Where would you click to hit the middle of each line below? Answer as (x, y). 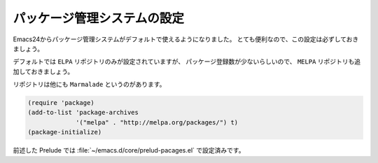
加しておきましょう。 (43, 71)
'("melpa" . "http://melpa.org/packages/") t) (157, 122)
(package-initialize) (65, 132)
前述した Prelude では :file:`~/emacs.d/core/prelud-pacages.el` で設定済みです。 (129, 150)
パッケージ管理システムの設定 (99, 18)
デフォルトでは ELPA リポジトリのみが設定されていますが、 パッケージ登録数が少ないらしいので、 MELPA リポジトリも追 (187, 62)
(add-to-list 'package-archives (83, 113)
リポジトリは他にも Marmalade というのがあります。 (89, 85)
